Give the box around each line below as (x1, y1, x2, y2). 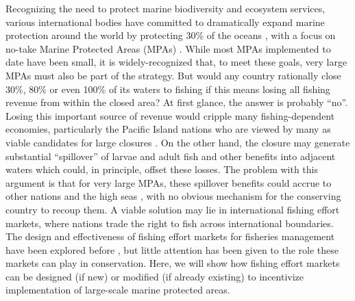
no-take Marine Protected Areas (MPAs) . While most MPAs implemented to (5, 41, 331, 55)
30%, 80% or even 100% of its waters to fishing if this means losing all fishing (5, 81, 330, 96)
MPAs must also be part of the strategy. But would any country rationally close (5, 68, 341, 82)
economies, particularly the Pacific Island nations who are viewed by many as (5, 122, 331, 136)
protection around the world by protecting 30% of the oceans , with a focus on (5, 28, 336, 42)
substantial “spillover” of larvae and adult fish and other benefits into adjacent (5, 148, 336, 163)
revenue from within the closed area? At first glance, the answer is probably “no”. (5, 95, 348, 109)
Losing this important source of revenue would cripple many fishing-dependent (5, 108, 335, 122)
